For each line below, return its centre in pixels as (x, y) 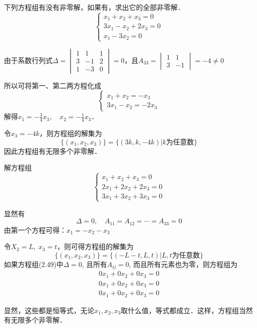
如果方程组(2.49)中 (34, 264)
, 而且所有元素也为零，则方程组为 (183, 264)
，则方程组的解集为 (71, 133)
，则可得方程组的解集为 (96, 246)
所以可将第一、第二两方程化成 (53, 85)
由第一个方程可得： (35, 230)
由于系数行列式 (28, 60)
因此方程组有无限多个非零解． (53, 151)
